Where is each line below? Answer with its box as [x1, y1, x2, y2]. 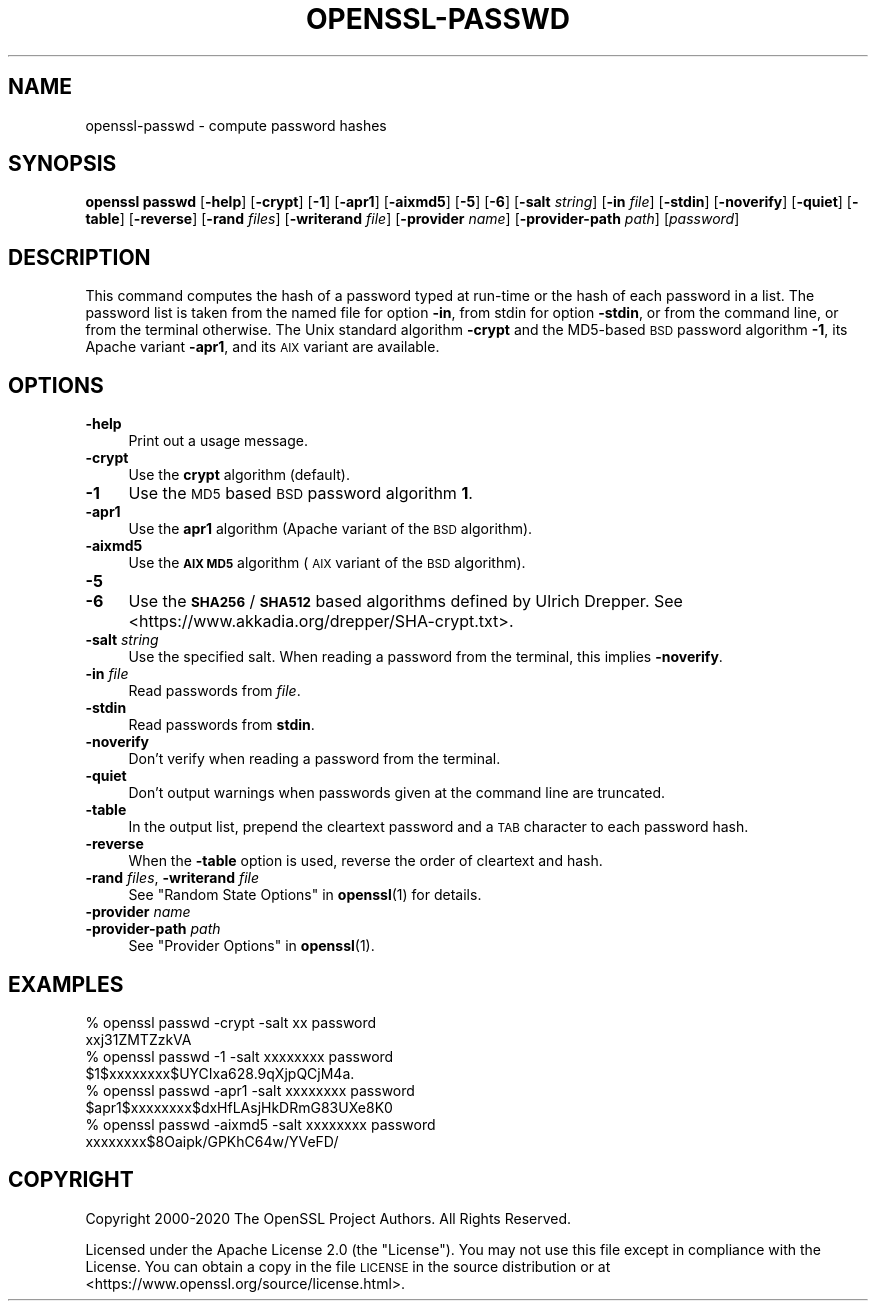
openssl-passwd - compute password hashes [85, 116, 387, 134]
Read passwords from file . [128, 682, 301, 700]
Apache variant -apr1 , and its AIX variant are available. [85, 338, 440, 356]
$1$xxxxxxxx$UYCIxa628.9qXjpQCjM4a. [85, 1064, 355, 1082]
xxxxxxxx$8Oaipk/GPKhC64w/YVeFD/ [85, 1132, 339, 1150]
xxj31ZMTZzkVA [85, 1030, 192, 1048]
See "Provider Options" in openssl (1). [128, 937, 375, 955]
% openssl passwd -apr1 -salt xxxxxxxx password [85, 1081, 415, 1099]
